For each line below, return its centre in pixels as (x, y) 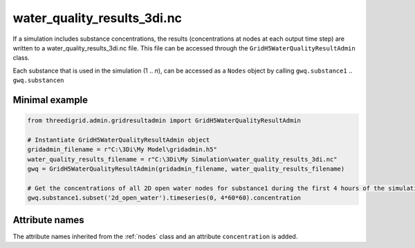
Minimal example (50, 100)
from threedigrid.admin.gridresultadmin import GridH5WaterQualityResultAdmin (164, 121)
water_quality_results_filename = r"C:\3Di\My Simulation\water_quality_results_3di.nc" (183, 159)
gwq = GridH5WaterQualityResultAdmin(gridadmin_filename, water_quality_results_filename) (186, 169)
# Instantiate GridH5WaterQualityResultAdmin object (119, 140)
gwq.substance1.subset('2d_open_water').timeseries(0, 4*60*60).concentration (164, 198)
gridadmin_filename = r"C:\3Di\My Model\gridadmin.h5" (122, 150)
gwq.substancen (39, 80)
